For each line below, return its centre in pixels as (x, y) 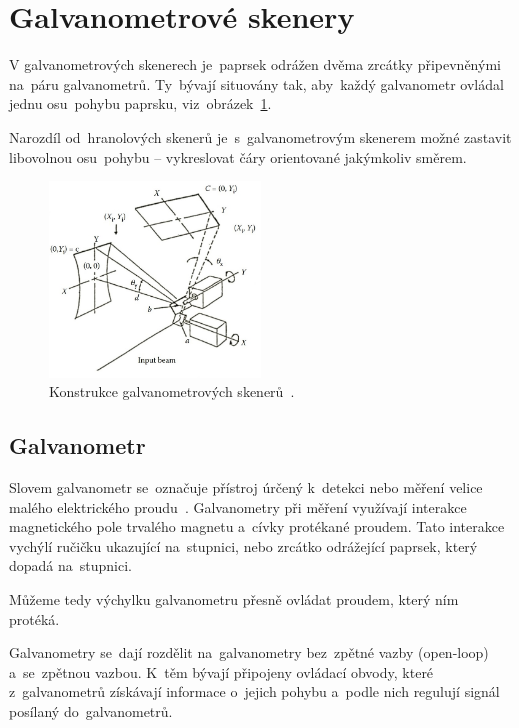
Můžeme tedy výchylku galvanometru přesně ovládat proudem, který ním (234, 599)
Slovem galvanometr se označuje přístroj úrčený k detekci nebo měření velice (246, 487)
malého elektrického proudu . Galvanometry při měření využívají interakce (238, 506)
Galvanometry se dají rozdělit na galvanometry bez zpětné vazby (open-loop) (249, 652)
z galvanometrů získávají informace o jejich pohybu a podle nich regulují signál (254, 691)
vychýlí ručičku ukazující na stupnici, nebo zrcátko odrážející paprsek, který (243, 545)
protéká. (34, 618)
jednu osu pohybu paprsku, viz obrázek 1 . (140, 103)
